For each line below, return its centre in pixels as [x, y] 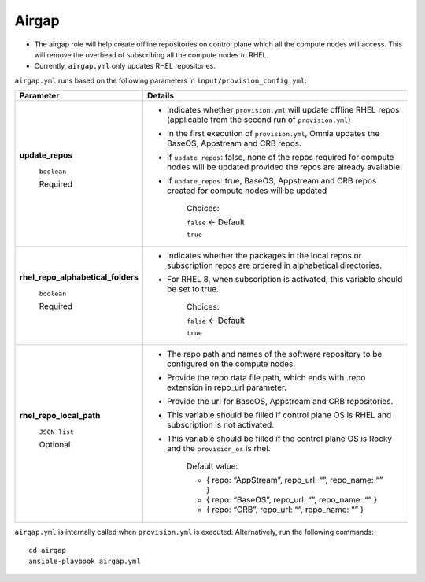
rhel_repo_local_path [60, 415]
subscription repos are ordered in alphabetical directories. [274, 265]
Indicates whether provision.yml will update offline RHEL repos [283, 110]
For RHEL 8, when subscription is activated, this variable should [285, 280]
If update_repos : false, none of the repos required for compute [280, 158]
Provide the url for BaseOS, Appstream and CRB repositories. [280, 402]
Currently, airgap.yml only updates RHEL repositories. [125, 66]
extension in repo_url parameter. [227, 387]
